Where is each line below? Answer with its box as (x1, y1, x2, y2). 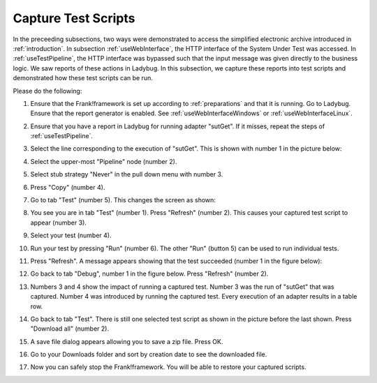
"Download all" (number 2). (30, 324, 110, 333)
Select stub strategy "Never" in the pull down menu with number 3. (30, 170, 223, 179)
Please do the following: (13, 87, 82, 95)
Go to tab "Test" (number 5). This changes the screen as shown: (30, 196, 216, 204)
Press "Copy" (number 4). (30, 183, 105, 191)
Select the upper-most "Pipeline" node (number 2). (30, 157, 177, 165)
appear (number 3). (30, 218, 87, 227)
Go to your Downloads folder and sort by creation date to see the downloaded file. (30, 350, 267, 359)
